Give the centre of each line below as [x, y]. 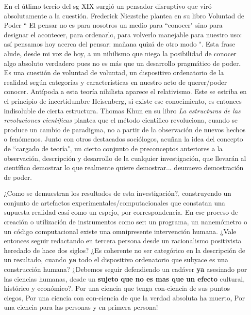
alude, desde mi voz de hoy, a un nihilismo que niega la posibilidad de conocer [120, 53]
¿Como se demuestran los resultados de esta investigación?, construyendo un [118, 193]
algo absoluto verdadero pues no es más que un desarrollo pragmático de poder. [122, 63]
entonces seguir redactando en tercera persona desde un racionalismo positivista [123, 241]
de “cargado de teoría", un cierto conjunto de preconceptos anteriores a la [113, 148]
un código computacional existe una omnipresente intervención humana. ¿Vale [120, 231]
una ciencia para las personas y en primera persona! [81, 307]
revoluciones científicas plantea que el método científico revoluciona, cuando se [121, 120]
